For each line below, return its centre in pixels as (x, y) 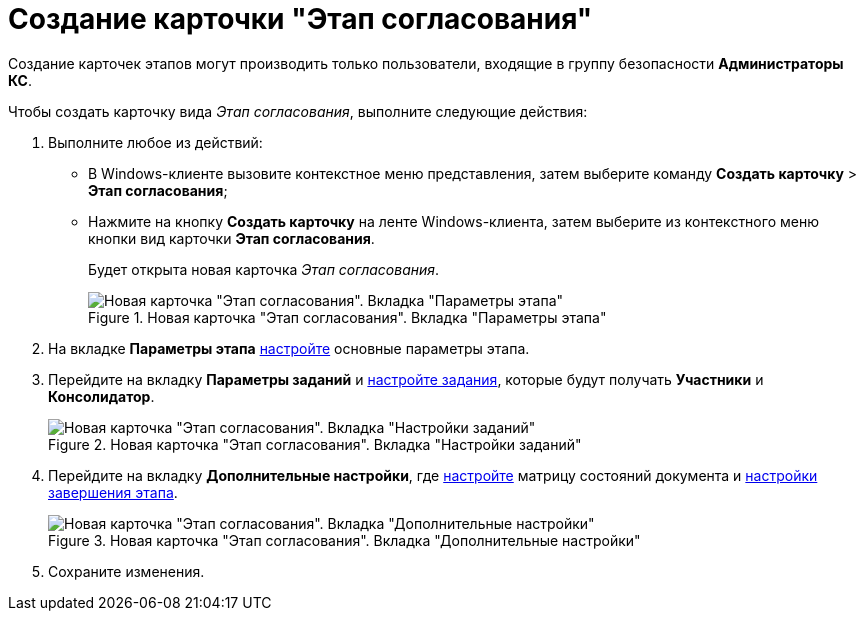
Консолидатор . (101, 396)
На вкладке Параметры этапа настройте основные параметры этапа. (289, 348)
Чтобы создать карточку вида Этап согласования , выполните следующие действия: (298, 111)
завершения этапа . (113, 492)
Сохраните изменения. (126, 571)
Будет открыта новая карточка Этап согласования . (264, 269)
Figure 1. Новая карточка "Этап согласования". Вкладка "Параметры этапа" (347, 317)
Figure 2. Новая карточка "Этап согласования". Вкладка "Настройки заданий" (315, 444)
